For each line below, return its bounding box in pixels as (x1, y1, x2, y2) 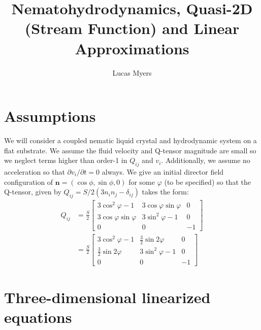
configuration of (4, 176, 53, 187)
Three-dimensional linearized (4, 286, 211, 307)
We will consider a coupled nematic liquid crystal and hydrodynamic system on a (4, 135, 257, 146)
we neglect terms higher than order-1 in (4, 155, 127, 166)
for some (128, 176, 155, 187)
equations (4, 306, 72, 327)
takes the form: (142, 186, 189, 197)
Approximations (75, 38, 189, 58)
